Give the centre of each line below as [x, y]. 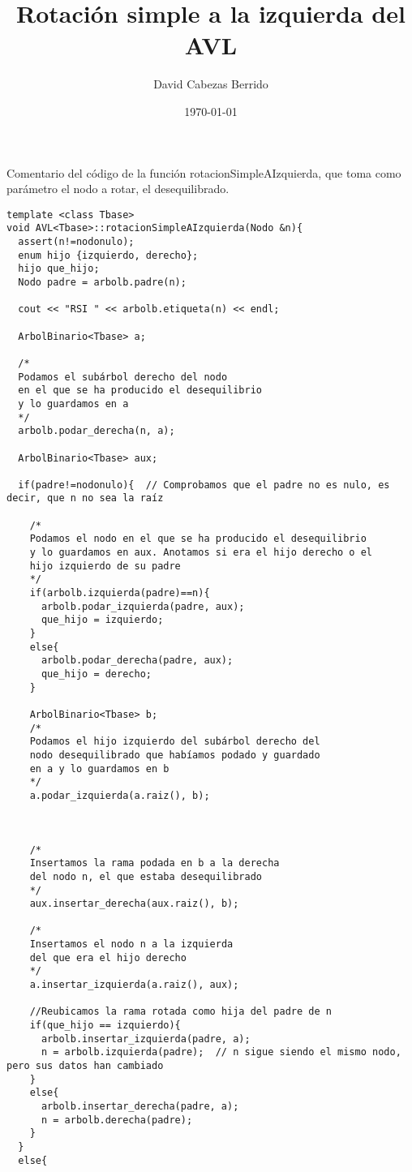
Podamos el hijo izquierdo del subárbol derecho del [175, 742]
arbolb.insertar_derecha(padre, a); [140, 1106]
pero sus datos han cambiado [85, 1066]
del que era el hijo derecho [108, 957]
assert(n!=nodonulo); [76, 242]
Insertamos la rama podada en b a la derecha [154, 863]
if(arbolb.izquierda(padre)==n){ [120, 593]
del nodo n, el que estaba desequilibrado [146, 876]
